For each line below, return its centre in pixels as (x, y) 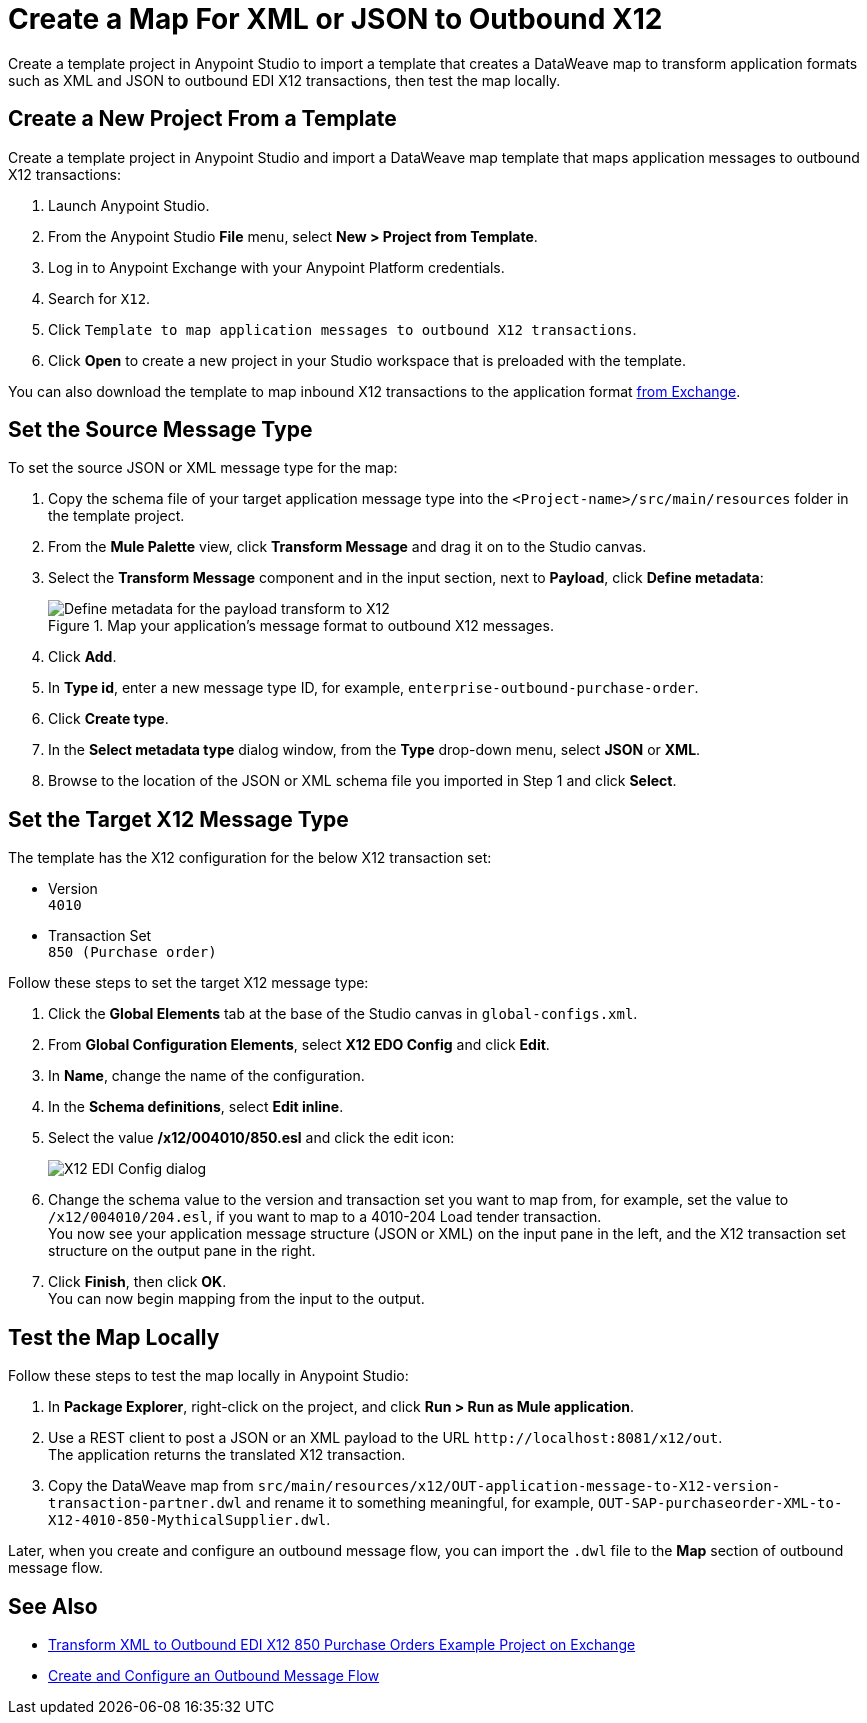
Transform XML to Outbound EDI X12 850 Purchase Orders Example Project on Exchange (342, 1644)
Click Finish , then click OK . (137, 1282)
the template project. (116, 516)
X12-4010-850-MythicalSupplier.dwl (187, 1520)
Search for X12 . (99, 298)
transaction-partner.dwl (145, 1503)
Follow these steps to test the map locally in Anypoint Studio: (208, 1376)
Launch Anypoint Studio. (129, 205)
